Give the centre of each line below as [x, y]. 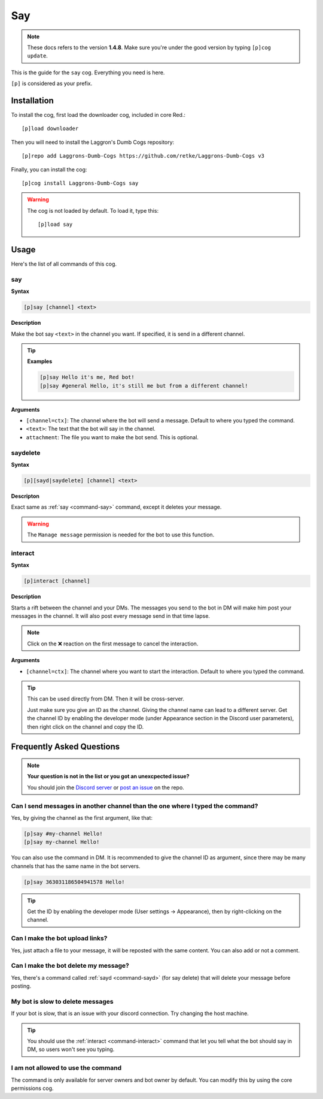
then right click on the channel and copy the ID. [85, 727]
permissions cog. [32, 1088]
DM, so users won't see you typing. [71, 1049]
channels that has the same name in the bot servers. [76, 866]
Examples [40, 361]
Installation [32, 100]
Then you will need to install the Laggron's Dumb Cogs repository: [93, 142]
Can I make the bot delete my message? [70, 966]
